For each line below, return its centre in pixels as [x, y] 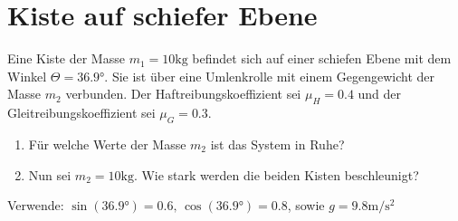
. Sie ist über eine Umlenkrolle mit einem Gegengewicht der [269, 76]
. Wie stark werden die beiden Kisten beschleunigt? [276, 174]
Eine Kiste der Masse [66, 58]
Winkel [27, 76]
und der [380, 94]
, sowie [306, 205]
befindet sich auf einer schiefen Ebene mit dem [322, 58]
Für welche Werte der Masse [107, 144]
